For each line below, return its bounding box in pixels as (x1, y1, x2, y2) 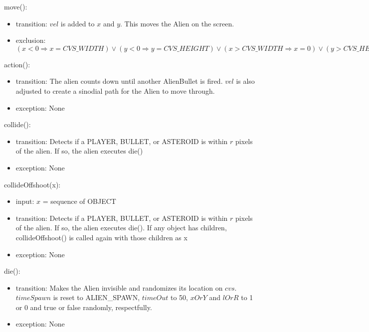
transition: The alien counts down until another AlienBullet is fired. (15, 76, 223, 86)
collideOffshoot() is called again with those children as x (15, 232, 187, 242)
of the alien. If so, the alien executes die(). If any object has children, (15, 222, 227, 233)
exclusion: (15, 35, 46, 45)
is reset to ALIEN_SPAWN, (53, 292, 140, 303)
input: (15, 196, 34, 206)
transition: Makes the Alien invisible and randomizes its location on (15, 282, 223, 293)
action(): (4, 59, 30, 69)
